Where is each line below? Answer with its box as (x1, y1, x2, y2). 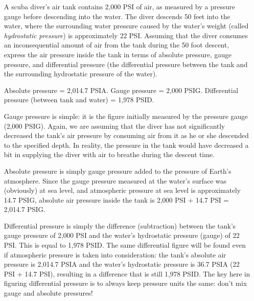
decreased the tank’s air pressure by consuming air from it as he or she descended (4, 130, 249, 140)
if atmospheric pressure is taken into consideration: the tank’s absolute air (4, 249, 226, 259)
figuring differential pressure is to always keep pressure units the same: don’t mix (4, 278, 247, 288)
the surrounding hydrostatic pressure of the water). (4, 69, 158, 79)
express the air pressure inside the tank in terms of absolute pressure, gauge (4, 49, 231, 59)
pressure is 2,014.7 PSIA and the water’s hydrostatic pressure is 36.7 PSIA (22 (4, 259, 240, 269)
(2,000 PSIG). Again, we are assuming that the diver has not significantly (4, 120, 225, 131)
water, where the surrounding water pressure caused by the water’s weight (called (4, 21, 249, 31)
